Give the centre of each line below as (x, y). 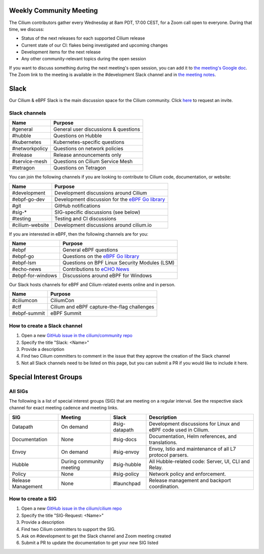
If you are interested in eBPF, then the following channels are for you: (79, 234)
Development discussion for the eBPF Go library (110, 199)
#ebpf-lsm (24, 263)
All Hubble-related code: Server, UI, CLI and (199, 461)
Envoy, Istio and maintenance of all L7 (192, 449)
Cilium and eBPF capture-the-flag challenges (102, 307)
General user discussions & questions (97, 129)
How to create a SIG (33, 499)
